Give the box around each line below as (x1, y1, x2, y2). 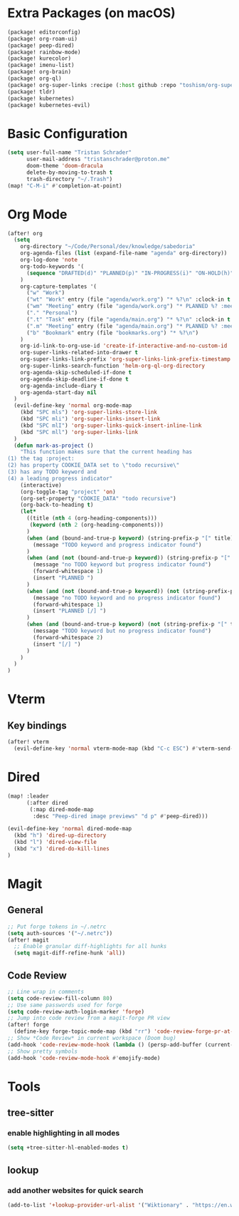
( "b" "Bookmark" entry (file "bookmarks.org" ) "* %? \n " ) (26, 329, 199, 336)
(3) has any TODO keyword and (7, 468, 97, 475)
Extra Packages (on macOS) (7, 5, 176, 21)
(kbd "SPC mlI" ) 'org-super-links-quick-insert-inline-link (20, 422, 202, 429)
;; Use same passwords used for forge (7, 1001, 122, 1009)
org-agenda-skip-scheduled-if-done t (20, 369, 132, 376)
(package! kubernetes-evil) (7, 101, 91, 108)
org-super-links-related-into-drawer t (20, 349, 139, 356)
